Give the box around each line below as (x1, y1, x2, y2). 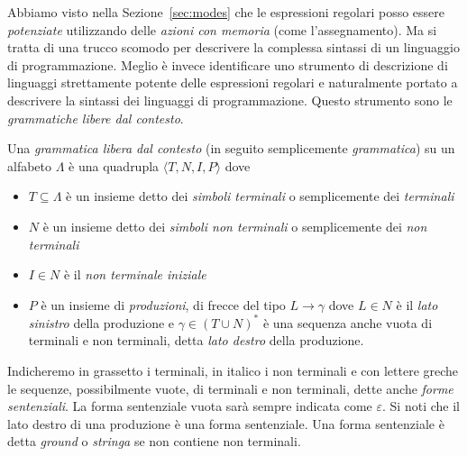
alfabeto (7, 156, 52, 175)
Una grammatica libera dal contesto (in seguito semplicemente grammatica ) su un (7, 139, 455, 158)
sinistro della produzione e (28, 313, 175, 332)
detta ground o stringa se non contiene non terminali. (7, 432, 301, 451)
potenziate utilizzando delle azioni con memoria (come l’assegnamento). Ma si (7, 20, 437, 39)
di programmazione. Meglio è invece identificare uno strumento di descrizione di (7, 55, 448, 74)
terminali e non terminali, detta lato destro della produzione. (28, 331, 364, 350)
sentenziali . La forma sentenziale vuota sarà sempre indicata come (7, 397, 372, 415)
